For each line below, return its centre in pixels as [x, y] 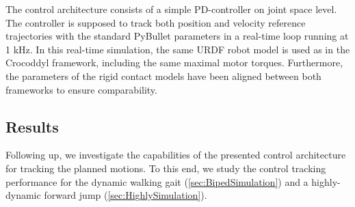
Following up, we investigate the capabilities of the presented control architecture [176, 155]
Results [32, 126]
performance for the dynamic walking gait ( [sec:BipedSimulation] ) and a [157, 181]
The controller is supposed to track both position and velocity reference [156, 22]
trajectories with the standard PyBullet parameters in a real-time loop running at [177, 36]
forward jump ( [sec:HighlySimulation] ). [126, 195]
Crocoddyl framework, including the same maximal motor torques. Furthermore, [174, 63]
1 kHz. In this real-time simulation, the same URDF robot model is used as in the [178, 49]
